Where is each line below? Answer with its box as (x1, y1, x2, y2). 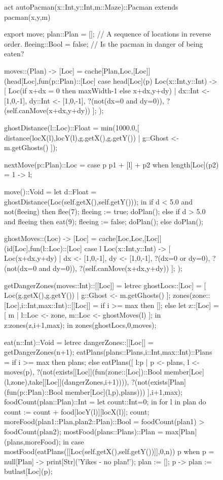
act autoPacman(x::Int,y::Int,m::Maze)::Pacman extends (4, 2, 178, 12)
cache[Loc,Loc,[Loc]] (99, 233, 162, 244)
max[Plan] (165, 426, 197, 436)
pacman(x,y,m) (4, 11, 51, 22)
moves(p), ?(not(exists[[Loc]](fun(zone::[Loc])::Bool (4, 366, 162, 377)
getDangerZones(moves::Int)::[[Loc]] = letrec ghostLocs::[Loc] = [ (4, 280, 206, 290)
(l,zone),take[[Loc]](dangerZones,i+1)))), (4, 376, 129, 387)
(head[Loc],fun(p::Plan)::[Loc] (4, 75, 96, 86)
